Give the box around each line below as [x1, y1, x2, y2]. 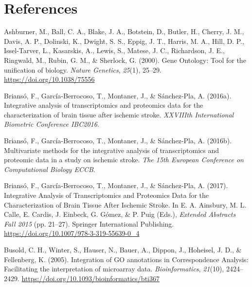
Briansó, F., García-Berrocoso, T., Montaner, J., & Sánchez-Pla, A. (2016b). [4, 135, 232, 146]
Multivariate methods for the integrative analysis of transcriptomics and [4, 145, 219, 155]
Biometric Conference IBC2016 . [4, 119, 99, 129]
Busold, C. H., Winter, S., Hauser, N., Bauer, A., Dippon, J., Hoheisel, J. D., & [4, 245, 242, 254]
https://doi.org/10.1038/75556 [4, 74, 95, 84]
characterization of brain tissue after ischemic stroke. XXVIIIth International [4, 109, 234, 119]
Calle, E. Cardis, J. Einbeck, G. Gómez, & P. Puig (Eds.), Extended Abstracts [4, 209, 236, 219]
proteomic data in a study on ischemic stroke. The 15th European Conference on [4, 154, 244, 165]
